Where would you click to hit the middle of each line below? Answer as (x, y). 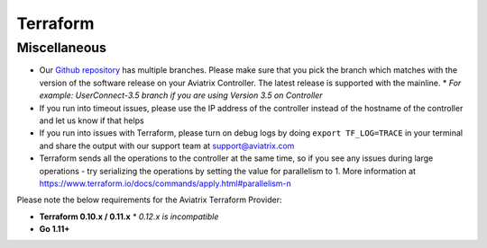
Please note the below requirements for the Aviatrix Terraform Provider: (150, 200)
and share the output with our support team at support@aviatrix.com (167, 146)
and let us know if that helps (92, 120)
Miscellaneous (62, 48)
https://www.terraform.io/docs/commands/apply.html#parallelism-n (165, 183)
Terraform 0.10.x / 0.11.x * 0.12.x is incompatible (129, 217)
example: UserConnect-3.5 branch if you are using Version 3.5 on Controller (181, 95)
